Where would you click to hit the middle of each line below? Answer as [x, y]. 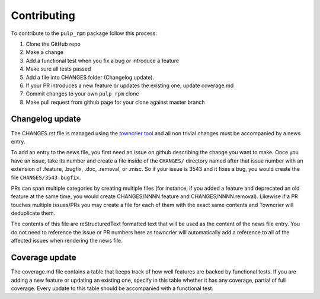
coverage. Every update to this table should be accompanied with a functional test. [112, 288]
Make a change [44, 52]
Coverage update [44, 258]
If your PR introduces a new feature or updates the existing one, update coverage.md [130, 85]
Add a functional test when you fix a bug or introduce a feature [103, 61]
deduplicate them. [33, 213]
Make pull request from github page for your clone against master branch [115, 102]
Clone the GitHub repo [53, 44]
